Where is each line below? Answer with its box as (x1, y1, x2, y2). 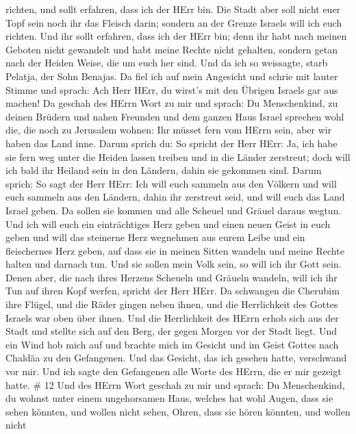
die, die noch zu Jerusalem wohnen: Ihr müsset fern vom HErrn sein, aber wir (5, 123, 332, 137)
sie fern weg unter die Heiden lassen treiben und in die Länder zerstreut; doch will (5, 149, 351, 164)
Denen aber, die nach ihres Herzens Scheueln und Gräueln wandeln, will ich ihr (5, 270, 338, 284)
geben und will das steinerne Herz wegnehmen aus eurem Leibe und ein (5, 230, 305, 244)
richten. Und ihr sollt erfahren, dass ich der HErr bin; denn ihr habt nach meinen (5, 29, 347, 43)
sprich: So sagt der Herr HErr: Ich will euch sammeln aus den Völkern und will (5, 176, 337, 190)
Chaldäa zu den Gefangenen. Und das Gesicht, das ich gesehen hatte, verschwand (5, 350, 347, 365)
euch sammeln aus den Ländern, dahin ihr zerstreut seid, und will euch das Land (5, 190, 345, 204)
